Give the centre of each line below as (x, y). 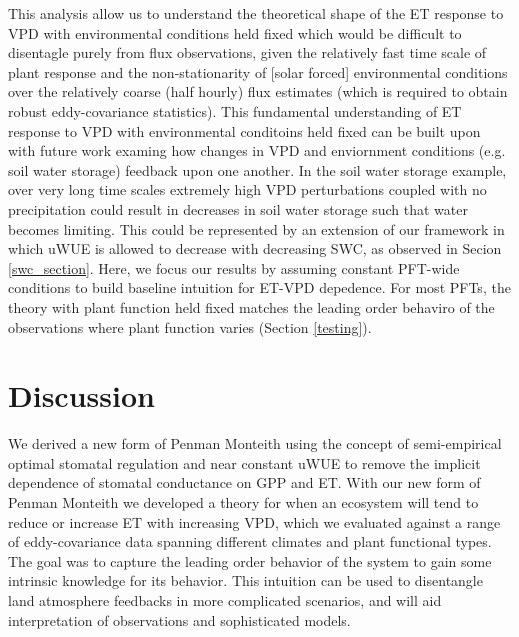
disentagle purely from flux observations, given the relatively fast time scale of (247, 52)
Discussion (81, 395)
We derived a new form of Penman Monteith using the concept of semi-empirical (255, 443)
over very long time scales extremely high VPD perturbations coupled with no (247, 189)
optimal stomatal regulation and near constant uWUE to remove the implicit (244, 462)
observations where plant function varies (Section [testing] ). (190, 326)
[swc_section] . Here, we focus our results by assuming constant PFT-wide (234, 267)
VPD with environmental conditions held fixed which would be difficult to (235, 32)
